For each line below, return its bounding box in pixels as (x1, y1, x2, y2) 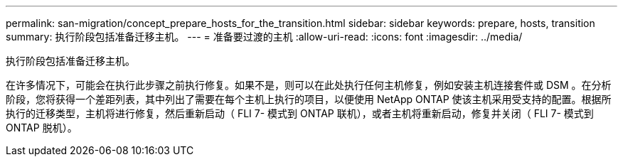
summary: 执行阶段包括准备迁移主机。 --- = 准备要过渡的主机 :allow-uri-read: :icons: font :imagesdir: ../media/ (6, 31, 523, 43)
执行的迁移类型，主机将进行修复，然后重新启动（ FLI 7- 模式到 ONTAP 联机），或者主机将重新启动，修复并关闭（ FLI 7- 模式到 (6, 107, 594, 119)
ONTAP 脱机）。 (6, 121, 78, 134)
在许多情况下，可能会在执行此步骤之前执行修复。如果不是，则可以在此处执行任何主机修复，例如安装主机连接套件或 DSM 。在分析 (6, 79, 612, 91)
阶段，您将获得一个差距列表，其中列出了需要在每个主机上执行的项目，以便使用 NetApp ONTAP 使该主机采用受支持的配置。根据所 (6, 93, 612, 105)
